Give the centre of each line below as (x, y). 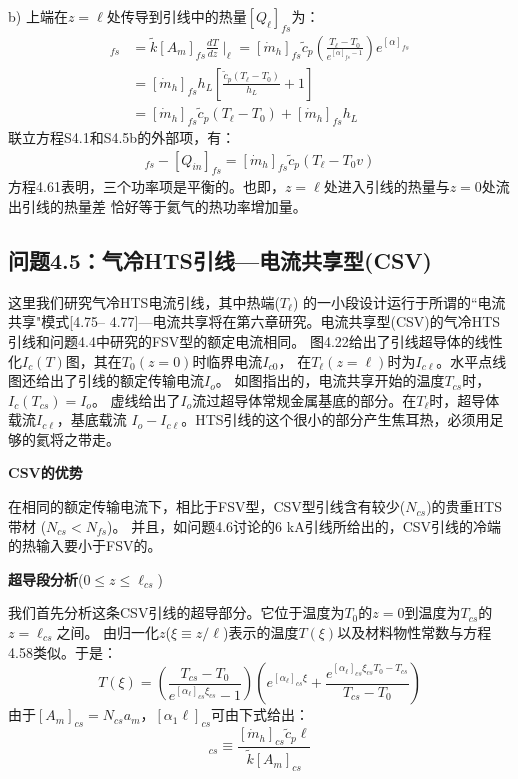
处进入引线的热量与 (386, 186)
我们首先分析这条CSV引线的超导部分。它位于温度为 (176, 612)
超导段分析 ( (46, 578)
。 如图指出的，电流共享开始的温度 (330, 380)
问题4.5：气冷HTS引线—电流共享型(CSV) (220, 259)
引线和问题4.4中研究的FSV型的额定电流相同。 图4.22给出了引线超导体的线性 (255, 340)
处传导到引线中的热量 (176, 16)
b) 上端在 (38, 16)
